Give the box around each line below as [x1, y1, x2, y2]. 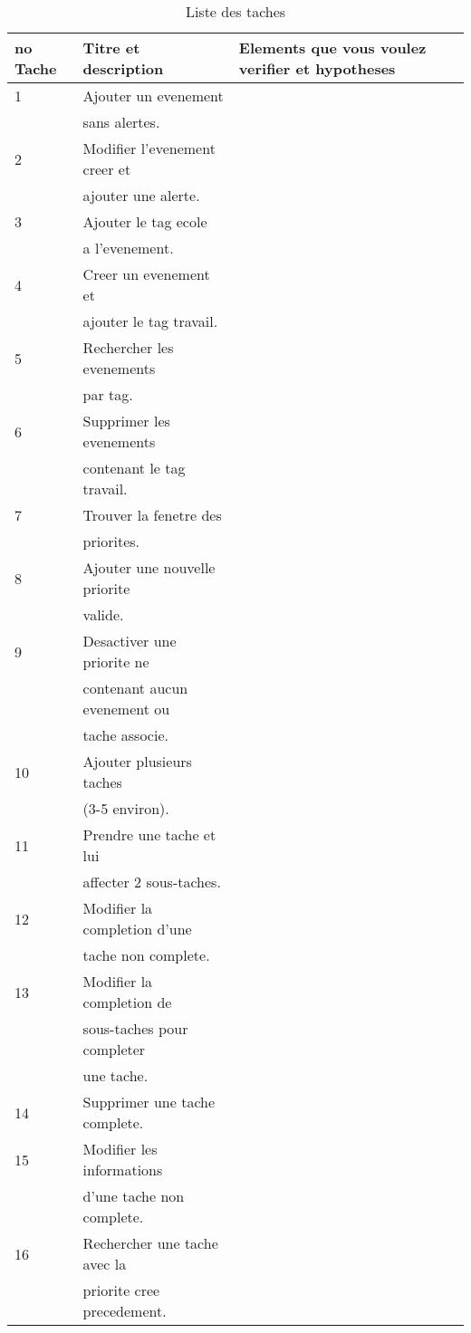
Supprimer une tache [82, 1091, 216, 1112]
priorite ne [82, 651, 149, 672]
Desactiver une [82, 630, 177, 651]
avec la [82, 1253, 127, 1274]
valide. [82, 604, 124, 625]
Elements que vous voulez [238, 37, 427, 58]
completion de [82, 992, 172, 1012]
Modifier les [82, 1138, 158, 1159]
